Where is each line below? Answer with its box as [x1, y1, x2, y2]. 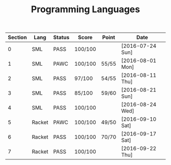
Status [53, 34, 70, 41]
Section [8, 34, 27, 41]
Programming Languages [31, 4, 140, 15]
